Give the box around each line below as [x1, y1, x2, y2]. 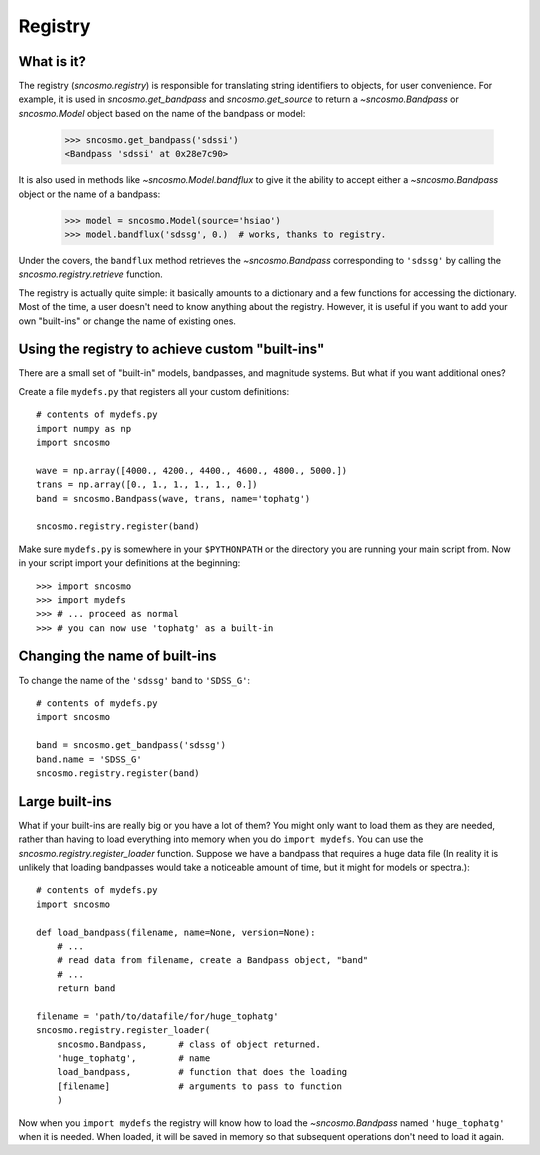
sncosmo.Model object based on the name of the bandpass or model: [18, 107, 306, 119]
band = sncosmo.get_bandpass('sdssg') [36, 740, 227, 751]
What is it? [18, 53, 87, 70]
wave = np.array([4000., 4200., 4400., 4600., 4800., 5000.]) [36, 465, 348, 476]
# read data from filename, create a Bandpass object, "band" [56, 955, 369, 966]
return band [56, 983, 116, 994]
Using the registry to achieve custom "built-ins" [18, 341, 325, 358]
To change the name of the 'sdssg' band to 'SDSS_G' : [18, 674, 250, 686]
